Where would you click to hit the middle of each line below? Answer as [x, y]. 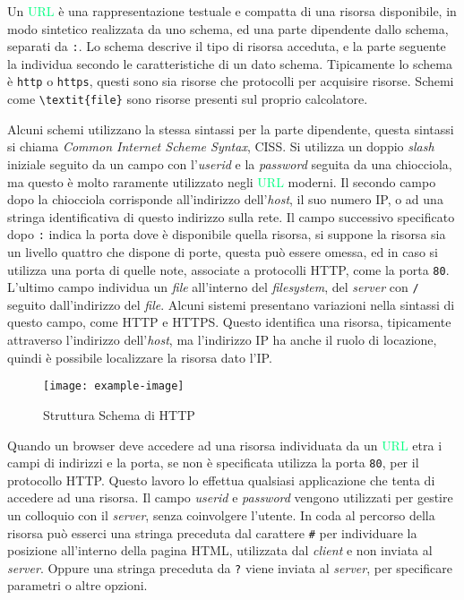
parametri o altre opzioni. [77, 585]
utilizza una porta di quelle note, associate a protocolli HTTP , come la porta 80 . [228, 269]
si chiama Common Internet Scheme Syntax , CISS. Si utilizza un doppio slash [221, 146]
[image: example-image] [114, 386]
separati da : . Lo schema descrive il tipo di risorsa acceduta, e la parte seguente [227, 46]
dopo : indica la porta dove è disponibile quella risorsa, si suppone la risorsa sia [227, 234]
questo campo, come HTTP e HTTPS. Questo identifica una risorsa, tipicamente [229, 322]
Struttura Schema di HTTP [119, 414]
